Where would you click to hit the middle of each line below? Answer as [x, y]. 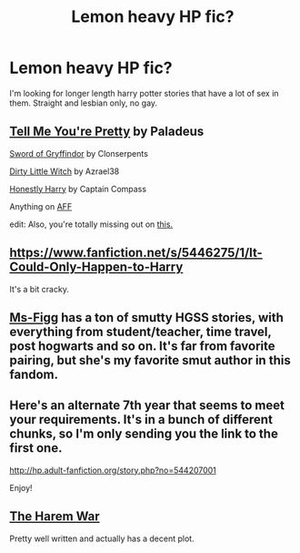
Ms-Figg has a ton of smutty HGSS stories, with [147, 317]
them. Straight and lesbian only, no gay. [83, 103]
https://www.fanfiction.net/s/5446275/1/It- [136, 253]
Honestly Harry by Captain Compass [78, 189]
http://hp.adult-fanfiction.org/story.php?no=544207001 [113, 470]
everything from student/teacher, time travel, [140, 331]
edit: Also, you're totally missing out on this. [91, 224]
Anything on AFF [41, 206]
